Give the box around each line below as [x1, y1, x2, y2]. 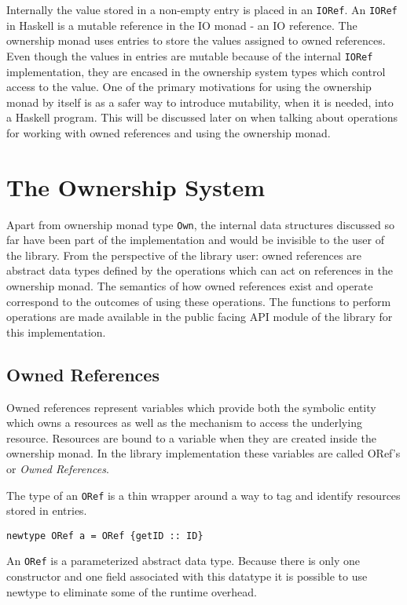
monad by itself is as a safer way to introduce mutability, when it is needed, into [6, 93, 394, 110]
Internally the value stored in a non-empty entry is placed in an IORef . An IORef [6, 2, 398, 17]
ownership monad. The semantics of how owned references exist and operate [6, 278, 373, 294]
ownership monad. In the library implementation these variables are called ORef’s [6, 445, 401, 461]
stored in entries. [6, 502, 87, 519]
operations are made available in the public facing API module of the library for [6, 308, 393, 325]
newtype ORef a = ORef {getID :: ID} [6, 530, 203, 541]
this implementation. [6, 323, 106, 340]
